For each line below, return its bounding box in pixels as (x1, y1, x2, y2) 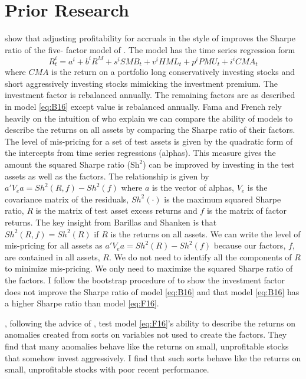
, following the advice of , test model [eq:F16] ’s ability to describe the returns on (5, 316, 295, 329)
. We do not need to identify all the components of (108, 250, 292, 263)
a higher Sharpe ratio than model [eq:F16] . (5, 297, 159, 309)
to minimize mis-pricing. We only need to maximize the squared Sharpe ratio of (5, 262, 293, 275)
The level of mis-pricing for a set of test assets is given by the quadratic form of (5, 135, 293, 147)
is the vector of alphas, (152, 181, 234, 194)
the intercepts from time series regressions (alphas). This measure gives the (5, 146, 276, 159)
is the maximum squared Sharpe (164, 192, 281, 205)
